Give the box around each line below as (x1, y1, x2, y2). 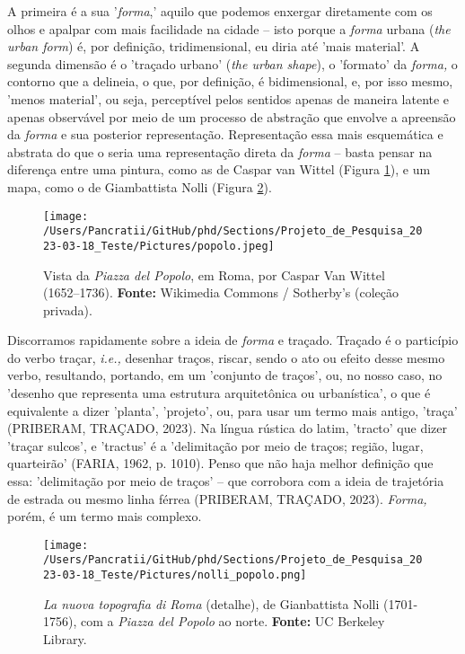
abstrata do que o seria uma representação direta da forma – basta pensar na (7, 142, 433, 161)
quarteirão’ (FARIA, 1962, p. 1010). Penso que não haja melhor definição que (7, 454, 434, 473)
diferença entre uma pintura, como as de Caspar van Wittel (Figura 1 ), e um (7, 160, 431, 179)
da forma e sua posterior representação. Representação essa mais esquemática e (7, 125, 443, 144)
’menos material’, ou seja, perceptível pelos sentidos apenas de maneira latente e (7, 89, 450, 108)
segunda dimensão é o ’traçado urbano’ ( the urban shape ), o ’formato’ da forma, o (7, 54, 458, 73)
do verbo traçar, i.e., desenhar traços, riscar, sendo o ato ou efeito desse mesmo (7, 348, 445, 367)
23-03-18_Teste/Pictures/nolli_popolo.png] (43, 569, 307, 582)
